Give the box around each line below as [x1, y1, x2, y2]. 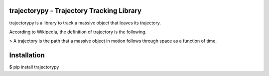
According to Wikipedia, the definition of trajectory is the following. [9, 29, 147, 35]
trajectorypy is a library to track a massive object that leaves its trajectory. [9, 20, 161, 26]
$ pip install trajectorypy [9, 64, 59, 70]
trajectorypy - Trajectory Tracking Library [9, 6, 142, 15]
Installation [9, 51, 45, 60]
